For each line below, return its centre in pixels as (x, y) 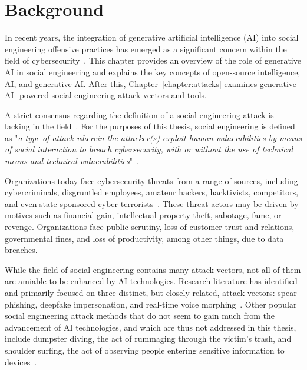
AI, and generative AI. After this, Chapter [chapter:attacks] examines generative (151, 83)
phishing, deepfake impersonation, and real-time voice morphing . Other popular (151, 304)
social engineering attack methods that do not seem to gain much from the (140, 316)
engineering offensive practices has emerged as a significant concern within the (146, 49)
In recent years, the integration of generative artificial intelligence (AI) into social (152, 37)
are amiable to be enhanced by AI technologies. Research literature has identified (151, 281)
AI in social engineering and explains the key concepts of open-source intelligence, (153, 71)
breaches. (21, 250)
